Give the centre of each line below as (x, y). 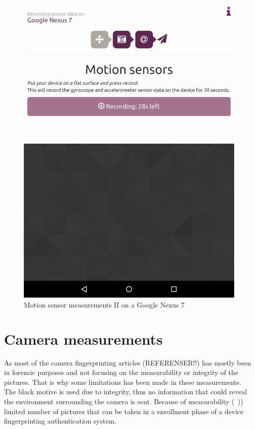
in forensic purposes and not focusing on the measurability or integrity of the (121, 372)
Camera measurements (83, 338)
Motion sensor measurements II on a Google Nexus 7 (104, 304)
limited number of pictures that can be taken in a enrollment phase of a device (124, 411)
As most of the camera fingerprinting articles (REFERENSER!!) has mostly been (127, 362)
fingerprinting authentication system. (60, 421)
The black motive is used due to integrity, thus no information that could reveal (126, 392)
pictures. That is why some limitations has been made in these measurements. (123, 382)
